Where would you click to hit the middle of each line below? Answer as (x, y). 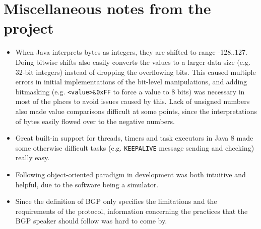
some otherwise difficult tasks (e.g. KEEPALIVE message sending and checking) (135, 147)
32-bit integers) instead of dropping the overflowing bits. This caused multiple (136, 72)
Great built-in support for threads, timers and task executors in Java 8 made (134, 138)
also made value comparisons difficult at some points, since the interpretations (136, 111)
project (29, 28)
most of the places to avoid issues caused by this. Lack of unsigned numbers (133, 101)
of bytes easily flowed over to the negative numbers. (95, 121)
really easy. (32, 157)
